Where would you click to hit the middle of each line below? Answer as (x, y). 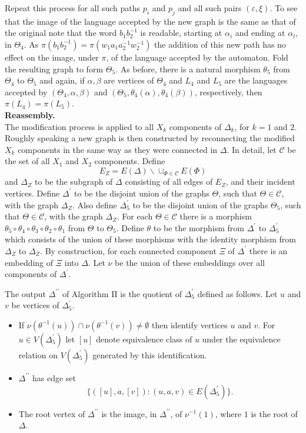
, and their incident (260, 181)
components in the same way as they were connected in (118, 149)
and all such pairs (210, 8)
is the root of (274, 413)
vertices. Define (32, 193)
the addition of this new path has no (220, 44)
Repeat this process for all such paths (73, 8)
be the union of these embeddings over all (190, 262)
